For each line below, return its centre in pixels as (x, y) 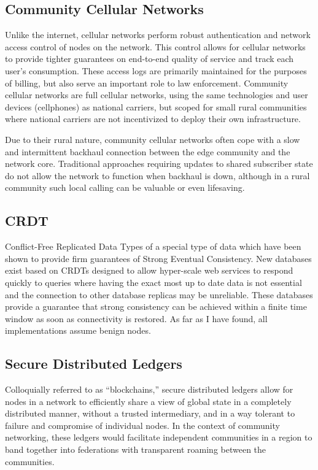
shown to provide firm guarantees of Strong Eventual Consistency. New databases (158, 258)
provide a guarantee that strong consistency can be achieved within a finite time (156, 306)
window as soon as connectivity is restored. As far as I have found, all (136, 318)
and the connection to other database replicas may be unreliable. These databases (159, 294)
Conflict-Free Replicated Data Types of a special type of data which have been (153, 246)
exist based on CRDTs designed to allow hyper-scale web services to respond (149, 270)
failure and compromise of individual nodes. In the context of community (142, 425)
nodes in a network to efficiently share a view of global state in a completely (148, 401)
